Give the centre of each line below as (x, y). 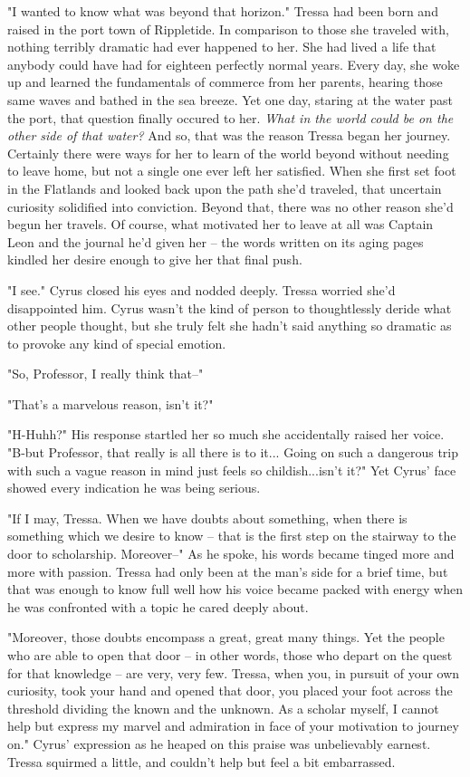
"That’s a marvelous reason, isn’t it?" (110, 403)
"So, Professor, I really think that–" (106, 374)
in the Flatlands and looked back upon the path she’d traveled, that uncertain (225, 188)
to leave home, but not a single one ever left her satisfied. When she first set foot (232, 171)
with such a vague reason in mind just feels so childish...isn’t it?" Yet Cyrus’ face (232, 470)
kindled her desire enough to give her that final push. (155, 259)
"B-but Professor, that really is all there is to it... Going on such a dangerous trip (233, 452)
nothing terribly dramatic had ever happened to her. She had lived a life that (222, 47)
